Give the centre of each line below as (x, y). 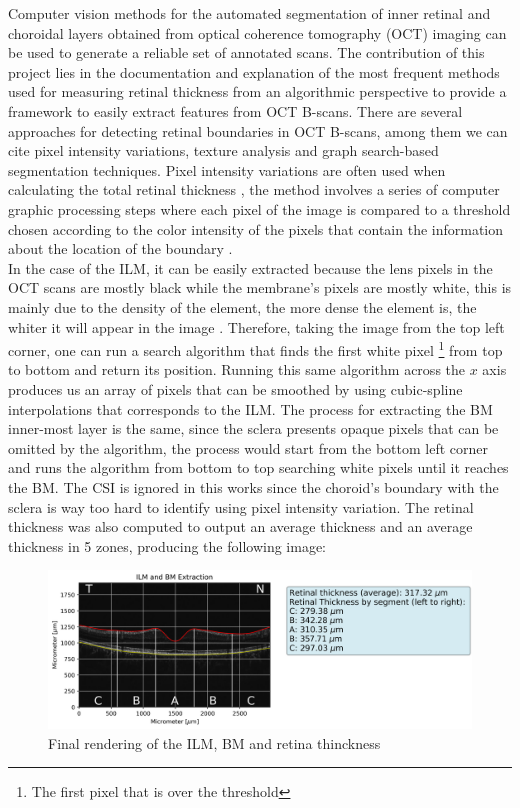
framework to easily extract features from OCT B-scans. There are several (235, 110)
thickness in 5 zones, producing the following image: (167, 545)
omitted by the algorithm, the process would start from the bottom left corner (248, 447)
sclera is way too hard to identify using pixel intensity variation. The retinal (241, 506)
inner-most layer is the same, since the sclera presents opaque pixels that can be (253, 428)
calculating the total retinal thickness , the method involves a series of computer (254, 189)
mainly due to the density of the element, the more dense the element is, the (242, 306)
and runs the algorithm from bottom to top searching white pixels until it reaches (258, 467)
